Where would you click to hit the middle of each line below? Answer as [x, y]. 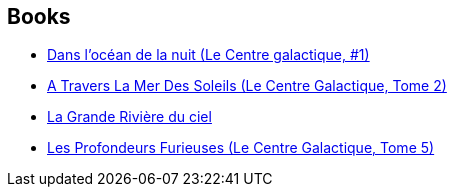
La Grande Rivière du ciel [129, 117]
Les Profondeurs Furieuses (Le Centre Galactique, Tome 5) [241, 148]
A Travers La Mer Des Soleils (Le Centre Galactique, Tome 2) [247, 86]
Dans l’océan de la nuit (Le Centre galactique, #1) [208, 55]
